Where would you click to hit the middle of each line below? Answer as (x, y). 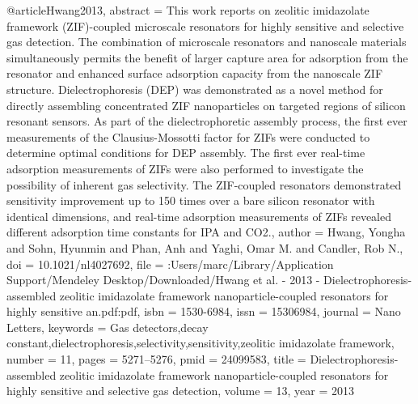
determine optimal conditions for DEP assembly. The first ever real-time (186, 153)
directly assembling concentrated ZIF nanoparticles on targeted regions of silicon (206, 105)
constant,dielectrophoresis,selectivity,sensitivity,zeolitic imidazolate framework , (201, 343)
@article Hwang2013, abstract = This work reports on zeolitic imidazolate (188, 10)
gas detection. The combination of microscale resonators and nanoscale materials (207, 42)
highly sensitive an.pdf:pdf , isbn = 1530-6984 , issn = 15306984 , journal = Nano (204, 311)
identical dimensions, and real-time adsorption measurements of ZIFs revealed (199, 216)
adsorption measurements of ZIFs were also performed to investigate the (185, 168)
